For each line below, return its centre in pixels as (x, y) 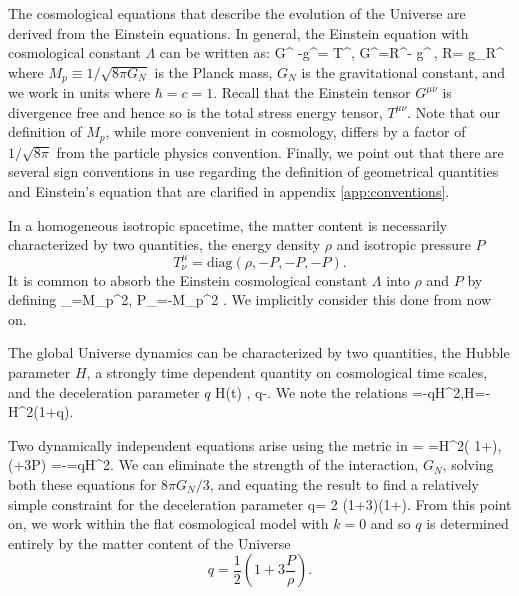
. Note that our (454, 111)
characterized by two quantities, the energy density (164, 244)
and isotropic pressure (403, 244)
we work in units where (79, 92)
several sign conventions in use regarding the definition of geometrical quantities (253, 171)
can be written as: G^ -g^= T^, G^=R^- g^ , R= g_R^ (331, 52)
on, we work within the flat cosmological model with (168, 523)
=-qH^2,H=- (451, 391)
